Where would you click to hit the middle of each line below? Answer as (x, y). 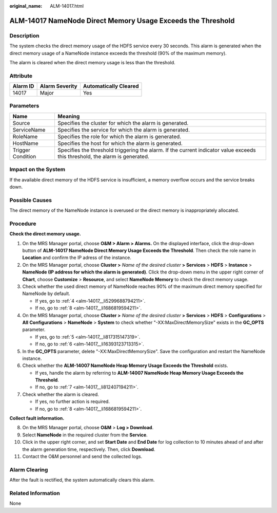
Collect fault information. (37, 418)
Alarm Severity (58, 86)
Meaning (69, 116)
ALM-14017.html (67, 6)
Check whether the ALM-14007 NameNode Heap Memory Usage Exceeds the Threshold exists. (125, 365)
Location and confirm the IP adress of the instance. (77, 258)
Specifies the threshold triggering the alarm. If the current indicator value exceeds (157, 150)
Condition (24, 156)
